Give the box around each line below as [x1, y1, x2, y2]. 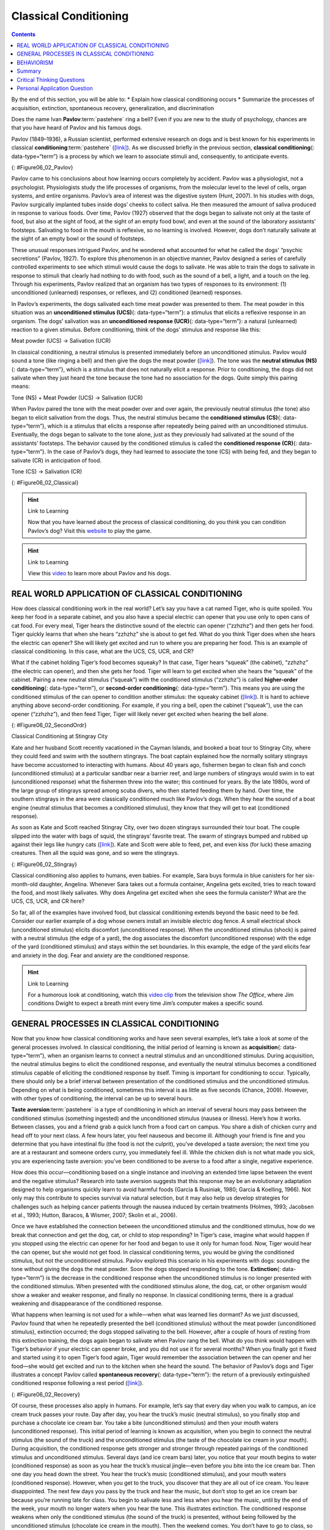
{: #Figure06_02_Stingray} [11, 860, 78, 868]
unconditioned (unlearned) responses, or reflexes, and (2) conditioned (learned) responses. [11, 289, 243, 296]
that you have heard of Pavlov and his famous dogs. [11, 124, 143, 132]
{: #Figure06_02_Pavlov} [11, 164, 73, 171]
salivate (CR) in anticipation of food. [11, 457, 102, 464]
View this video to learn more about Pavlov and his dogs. [28, 570, 171, 577]
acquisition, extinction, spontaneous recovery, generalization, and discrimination [11, 104, 214, 111]
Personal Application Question [16, 84, 93, 92]
